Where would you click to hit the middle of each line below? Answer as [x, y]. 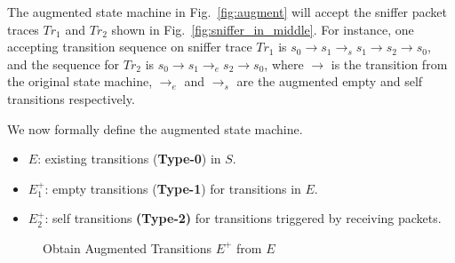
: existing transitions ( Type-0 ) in [129, 159]
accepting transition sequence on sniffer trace [130, 47]
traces [23, 29]
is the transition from [389, 64]
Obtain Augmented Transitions [127, 247]
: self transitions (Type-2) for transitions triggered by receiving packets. [243, 218]
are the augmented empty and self [330, 81]
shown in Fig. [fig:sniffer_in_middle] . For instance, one [263, 29]
